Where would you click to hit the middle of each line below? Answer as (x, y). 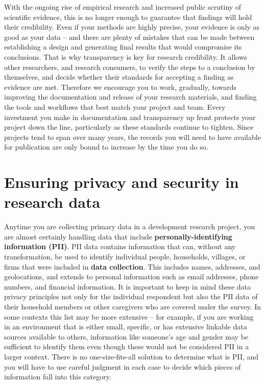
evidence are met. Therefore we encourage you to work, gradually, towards (120, 87)
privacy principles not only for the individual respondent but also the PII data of (131, 296)
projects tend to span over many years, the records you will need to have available (132, 137)
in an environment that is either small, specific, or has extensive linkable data (126, 327)
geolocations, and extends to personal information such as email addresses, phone (131, 276)
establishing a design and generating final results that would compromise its (123, 47)
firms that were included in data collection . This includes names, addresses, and (132, 266)
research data (52, 202)
